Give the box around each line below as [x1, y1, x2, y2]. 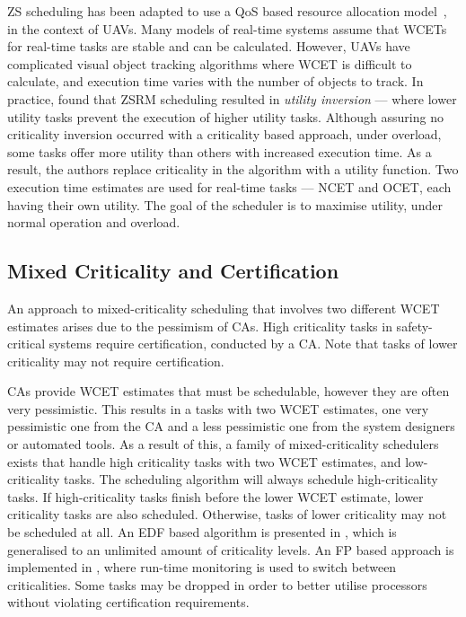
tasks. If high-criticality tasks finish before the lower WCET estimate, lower [7, 487, 424, 506]
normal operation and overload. [7, 213, 180, 232]
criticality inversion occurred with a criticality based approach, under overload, [7, 125, 442, 144]
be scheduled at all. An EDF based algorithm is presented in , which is [7, 523, 397, 542]
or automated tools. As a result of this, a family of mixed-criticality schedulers [7, 435, 439, 454]
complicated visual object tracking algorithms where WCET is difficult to [7, 54, 412, 73]
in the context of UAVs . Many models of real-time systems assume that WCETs [7, 19, 447, 38]
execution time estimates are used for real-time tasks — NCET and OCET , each [7, 177, 452, 196]
